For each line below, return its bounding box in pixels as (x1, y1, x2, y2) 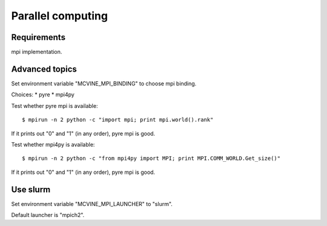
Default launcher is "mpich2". (11, 211, 85, 218)
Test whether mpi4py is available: (11, 141, 95, 148)
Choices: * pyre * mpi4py (11, 91, 75, 98)
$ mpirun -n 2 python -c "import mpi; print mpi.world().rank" (22, 116, 214, 124)
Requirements (11, 32, 66, 42)
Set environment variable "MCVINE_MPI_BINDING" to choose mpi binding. (11, 79, 197, 87)
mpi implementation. (11, 48, 62, 56)
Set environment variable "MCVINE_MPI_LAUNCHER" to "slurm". (11, 200, 173, 207)
